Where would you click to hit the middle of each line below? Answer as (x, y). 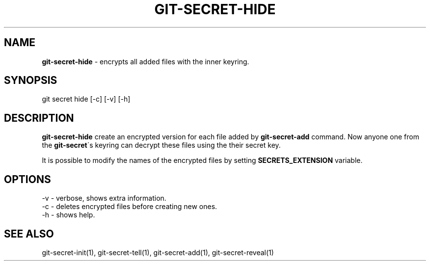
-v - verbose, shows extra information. (104, 198)
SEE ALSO (29, 234)
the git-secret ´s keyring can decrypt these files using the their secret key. (161, 145)
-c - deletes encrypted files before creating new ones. (130, 207)
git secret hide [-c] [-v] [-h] (86, 99)
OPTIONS (27, 179)
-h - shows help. (68, 215)
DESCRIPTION (39, 118)
